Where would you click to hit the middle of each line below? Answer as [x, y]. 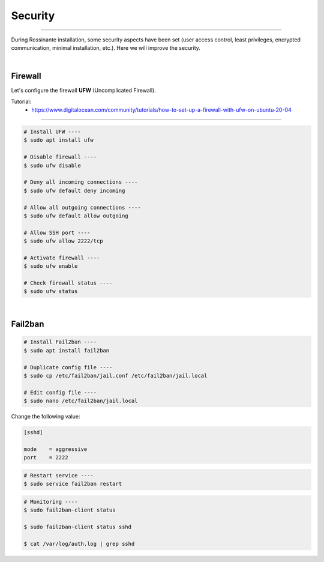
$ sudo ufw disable [52, 165]
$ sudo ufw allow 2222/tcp [63, 241]
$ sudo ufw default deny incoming [74, 190]
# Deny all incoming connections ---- [81, 182]
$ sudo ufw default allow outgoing [76, 216]
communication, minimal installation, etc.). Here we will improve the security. [106, 47]
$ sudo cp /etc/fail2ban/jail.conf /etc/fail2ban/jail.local [115, 376]
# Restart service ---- [59, 475]
